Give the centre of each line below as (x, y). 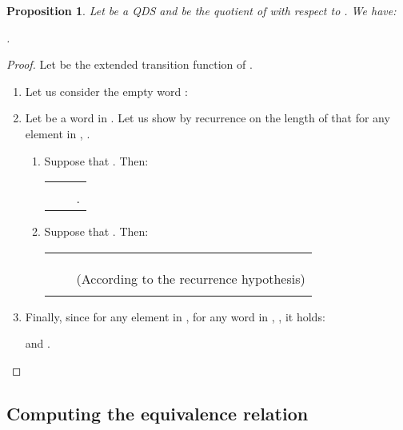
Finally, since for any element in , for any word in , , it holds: (175, 316)
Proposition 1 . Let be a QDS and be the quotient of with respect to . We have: (201, 10)
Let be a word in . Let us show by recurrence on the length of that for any (207, 118)
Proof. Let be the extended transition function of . (130, 64)
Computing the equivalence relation (158, 413)
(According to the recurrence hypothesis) (191, 278)
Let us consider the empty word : (106, 91)
